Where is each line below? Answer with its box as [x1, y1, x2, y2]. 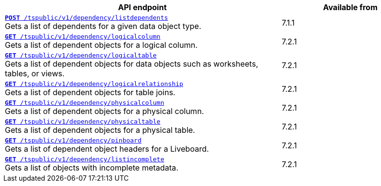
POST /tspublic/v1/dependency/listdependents [5, 14, 168, 21]
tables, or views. [5, 69, 65, 78]
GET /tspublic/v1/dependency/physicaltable [5, 118, 160, 125]
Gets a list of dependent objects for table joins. [5, 87, 175, 97]
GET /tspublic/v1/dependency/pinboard [5, 137, 142, 144]
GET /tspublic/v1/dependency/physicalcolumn [5, 99, 164, 106]
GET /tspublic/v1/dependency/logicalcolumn [5, 33, 160, 40]
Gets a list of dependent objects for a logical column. [5, 40, 198, 50]
